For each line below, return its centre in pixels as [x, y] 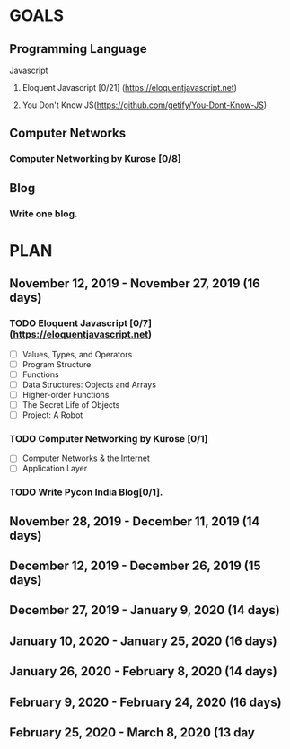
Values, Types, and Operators [77, 354]
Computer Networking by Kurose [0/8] [95, 159]
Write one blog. [44, 214]
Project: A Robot [53, 415]
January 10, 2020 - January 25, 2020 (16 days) [143, 641]
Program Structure [57, 364]
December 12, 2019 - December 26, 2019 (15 [136, 566]
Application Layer [55, 469]
